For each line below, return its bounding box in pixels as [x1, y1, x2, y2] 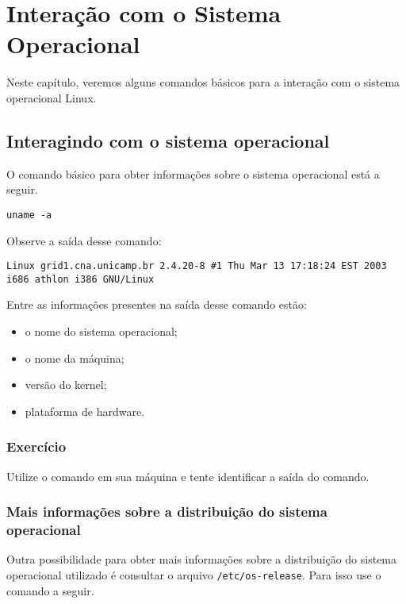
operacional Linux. [6, 89, 97, 106]
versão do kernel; [25, 376, 107, 393]
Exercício [6, 437, 67, 456]
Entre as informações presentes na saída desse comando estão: [6, 296, 307, 313]
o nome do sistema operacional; [25, 323, 178, 340]
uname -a [6, 209, 52, 221]
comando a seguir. [6, 582, 94, 598]
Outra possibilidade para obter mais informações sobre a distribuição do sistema [6, 551, 397, 567]
